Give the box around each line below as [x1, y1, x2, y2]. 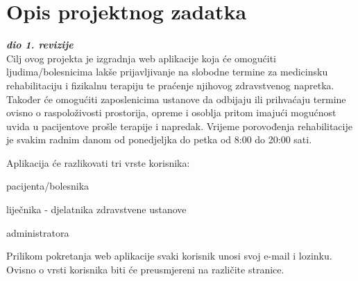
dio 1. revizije [6, 37, 74, 52]
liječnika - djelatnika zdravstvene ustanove [6, 202, 187, 217]
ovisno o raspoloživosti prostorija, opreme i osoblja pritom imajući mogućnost [6, 105, 336, 120]
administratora [6, 225, 69, 239]
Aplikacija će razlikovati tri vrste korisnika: [6, 155, 190, 170]
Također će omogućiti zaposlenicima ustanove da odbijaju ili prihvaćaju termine [6, 91, 346, 106]
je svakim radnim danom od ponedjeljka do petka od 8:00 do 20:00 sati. [6, 132, 312, 147]
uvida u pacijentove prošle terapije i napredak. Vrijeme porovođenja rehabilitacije [6, 118, 352, 133]
